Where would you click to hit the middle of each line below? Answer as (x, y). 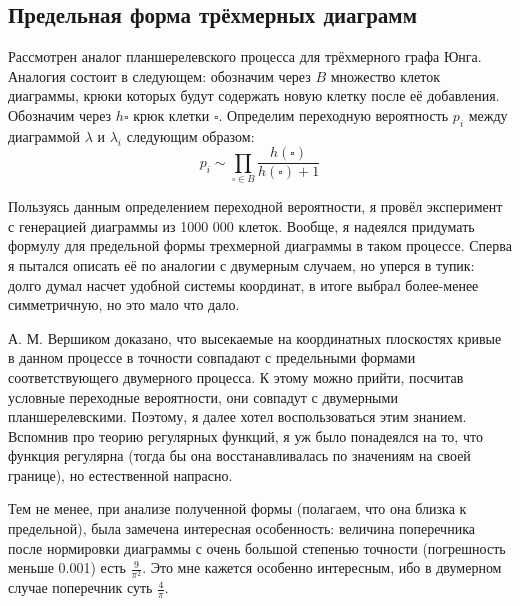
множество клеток (385, 75)
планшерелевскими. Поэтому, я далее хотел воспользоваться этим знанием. (237, 416)
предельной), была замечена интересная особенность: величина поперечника (241, 528)
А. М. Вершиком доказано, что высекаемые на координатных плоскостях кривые (255, 337)
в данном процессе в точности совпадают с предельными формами (212, 357)
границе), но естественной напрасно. (120, 474)
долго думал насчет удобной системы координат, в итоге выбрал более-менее (243, 284)
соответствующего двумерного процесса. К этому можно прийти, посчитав (236, 376)
